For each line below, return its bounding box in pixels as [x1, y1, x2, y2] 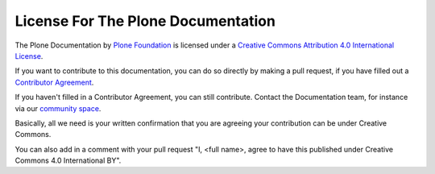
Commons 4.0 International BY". [14, 155, 122, 165]
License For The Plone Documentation [14, 12, 275, 30]
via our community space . [14, 103, 101, 113]
